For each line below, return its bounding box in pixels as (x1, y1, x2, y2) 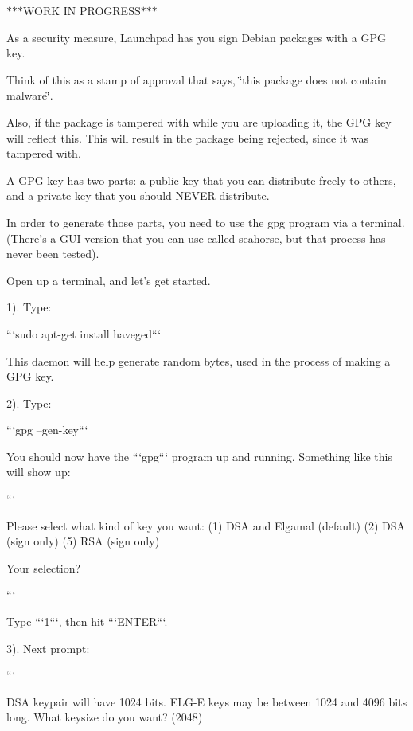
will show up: (6, 463, 71, 480)
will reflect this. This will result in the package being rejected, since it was (6, 129, 369, 146)
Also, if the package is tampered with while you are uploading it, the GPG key (6, 113, 392, 130)
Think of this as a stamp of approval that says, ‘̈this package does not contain (6, 71, 387, 88)
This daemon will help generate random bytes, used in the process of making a (6, 352, 391, 369)
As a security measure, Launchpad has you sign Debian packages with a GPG (6, 29, 386, 45)
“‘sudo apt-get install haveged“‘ (6, 325, 162, 342)
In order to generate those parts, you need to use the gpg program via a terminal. (6, 213, 405, 230)
